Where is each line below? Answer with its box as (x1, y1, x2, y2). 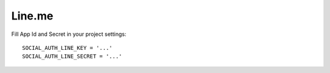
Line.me (11, 9, 54, 23)
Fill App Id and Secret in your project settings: (11, 30, 127, 38)
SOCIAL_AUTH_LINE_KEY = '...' (22, 44, 113, 51)
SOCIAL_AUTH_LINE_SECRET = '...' (22, 53, 122, 60)
